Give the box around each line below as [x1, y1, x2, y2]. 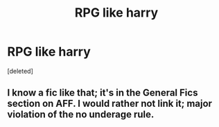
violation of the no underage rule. [7, 109, 155, 121]
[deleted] [7, 67, 33, 75]
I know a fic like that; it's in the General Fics [7, 87, 198, 99]
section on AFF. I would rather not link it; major [7, 98, 213, 110]
